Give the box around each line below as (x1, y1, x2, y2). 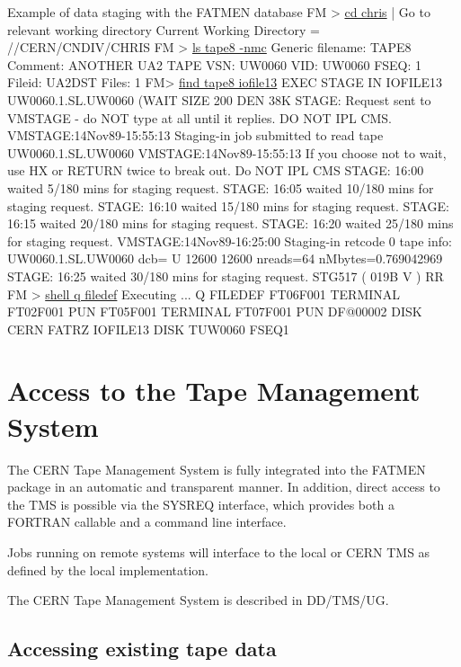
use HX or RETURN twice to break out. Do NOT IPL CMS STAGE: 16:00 (7, 161, 424, 180)
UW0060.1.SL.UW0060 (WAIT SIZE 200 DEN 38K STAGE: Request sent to (7, 90, 431, 109)
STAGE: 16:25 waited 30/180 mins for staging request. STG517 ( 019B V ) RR (7, 266, 444, 285)
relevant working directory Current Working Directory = (7, 20, 320, 39)
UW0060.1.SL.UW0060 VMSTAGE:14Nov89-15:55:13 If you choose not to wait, (7, 143, 447, 162)
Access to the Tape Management (7, 372, 421, 409)
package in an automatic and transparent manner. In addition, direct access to (7, 477, 440, 496)
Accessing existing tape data (7, 635, 277, 663)
